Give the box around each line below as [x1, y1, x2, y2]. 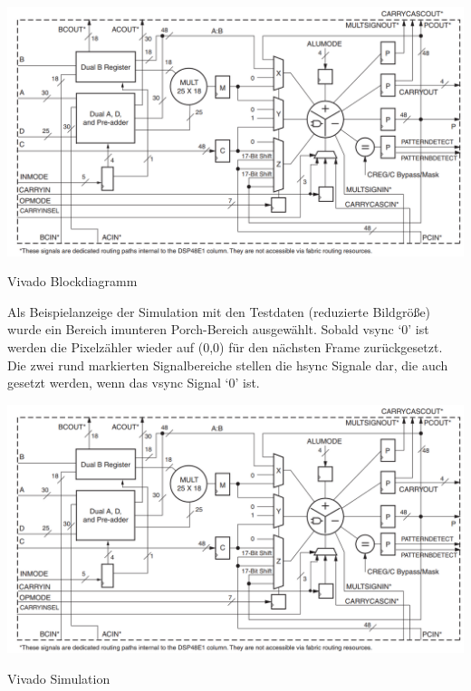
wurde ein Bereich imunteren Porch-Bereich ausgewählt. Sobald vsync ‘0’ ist [7, 320, 429, 339]
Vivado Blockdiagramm [7, 272, 138, 291]
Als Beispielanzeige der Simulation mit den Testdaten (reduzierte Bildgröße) [7, 302, 431, 321]
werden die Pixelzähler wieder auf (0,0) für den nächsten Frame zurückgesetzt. [7, 338, 443, 357]
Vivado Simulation [7, 669, 111, 688]
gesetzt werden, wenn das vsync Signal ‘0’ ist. [7, 373, 260, 392]
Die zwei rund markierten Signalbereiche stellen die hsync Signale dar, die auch [7, 355, 448, 374]
